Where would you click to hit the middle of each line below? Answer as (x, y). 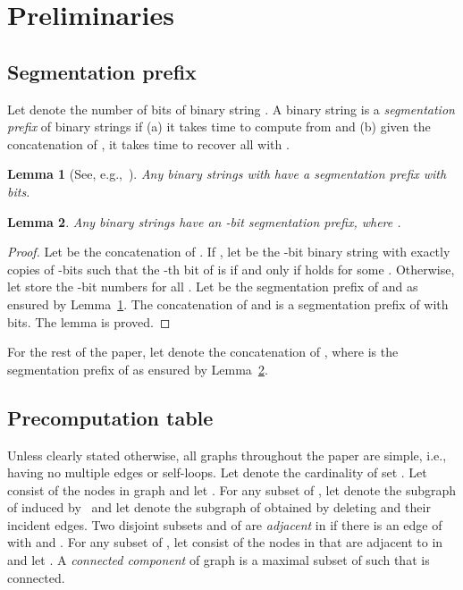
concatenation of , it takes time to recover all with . (148, 143)
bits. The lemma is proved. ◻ (89, 321)
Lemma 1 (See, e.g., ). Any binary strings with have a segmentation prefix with (227, 174)
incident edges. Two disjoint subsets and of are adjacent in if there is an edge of (225, 524)
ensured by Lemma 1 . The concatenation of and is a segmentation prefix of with (228, 303)
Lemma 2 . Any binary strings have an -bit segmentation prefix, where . (204, 221)
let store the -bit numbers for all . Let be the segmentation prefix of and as (213, 287)
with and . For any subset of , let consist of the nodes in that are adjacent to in (225, 542)
